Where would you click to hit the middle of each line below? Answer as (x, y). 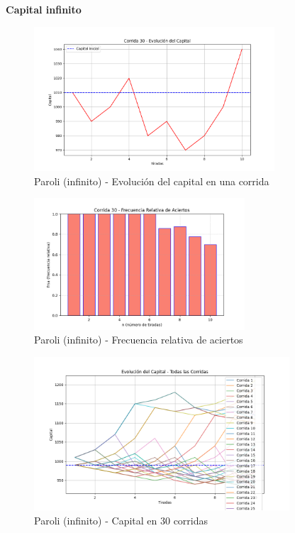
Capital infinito (44, 9)
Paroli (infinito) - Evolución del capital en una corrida (152, 181)
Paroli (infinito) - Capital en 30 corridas (121, 520)
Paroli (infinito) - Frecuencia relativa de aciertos (139, 340)
